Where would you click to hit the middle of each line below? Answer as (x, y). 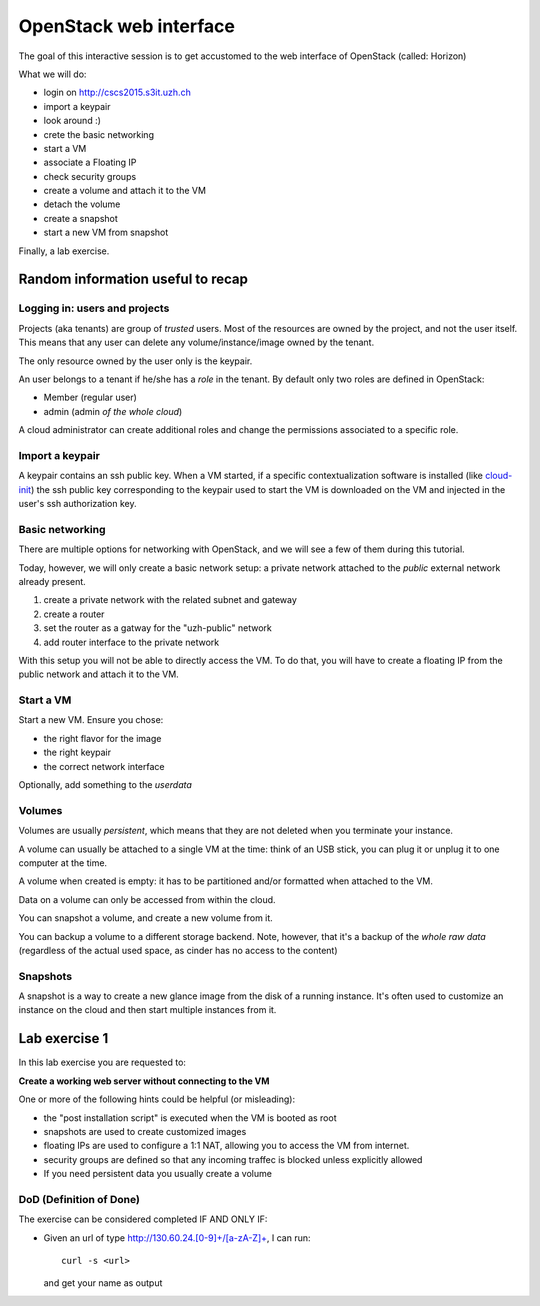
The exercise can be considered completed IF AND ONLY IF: (143, 1219)
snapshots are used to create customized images (145, 1131)
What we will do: (52, 74)
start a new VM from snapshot (106, 232)
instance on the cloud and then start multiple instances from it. (147, 1010)
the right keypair (77, 752)
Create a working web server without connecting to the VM (144, 1081)
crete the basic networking (99, 134)
